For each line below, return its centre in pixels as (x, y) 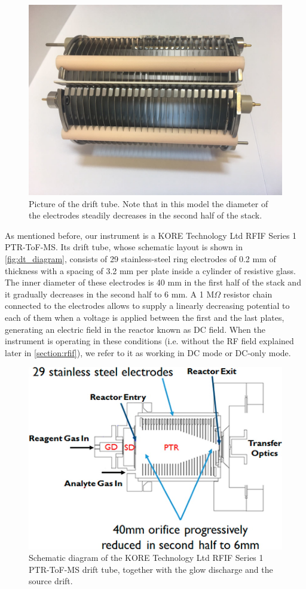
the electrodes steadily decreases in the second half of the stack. (146, 215)
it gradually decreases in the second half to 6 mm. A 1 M (110, 294)
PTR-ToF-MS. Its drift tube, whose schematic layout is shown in (124, 247)
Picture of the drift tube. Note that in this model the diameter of (149, 203)
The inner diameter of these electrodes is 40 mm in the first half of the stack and (153, 282)
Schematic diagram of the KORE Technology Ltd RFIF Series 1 (146, 558)
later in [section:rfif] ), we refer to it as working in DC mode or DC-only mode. (148, 352)
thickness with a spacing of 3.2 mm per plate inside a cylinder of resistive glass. (150, 270)
